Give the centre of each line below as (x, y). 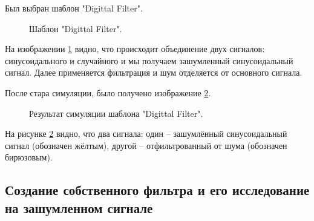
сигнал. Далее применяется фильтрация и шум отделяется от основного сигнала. (154, 72)
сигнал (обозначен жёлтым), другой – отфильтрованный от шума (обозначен (146, 145)
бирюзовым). (29, 157)
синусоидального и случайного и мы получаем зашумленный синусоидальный (149, 60)
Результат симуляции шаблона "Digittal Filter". (116, 113)
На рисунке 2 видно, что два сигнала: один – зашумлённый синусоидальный (146, 134)
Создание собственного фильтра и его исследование (157, 190)
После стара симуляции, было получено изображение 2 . (108, 92)
